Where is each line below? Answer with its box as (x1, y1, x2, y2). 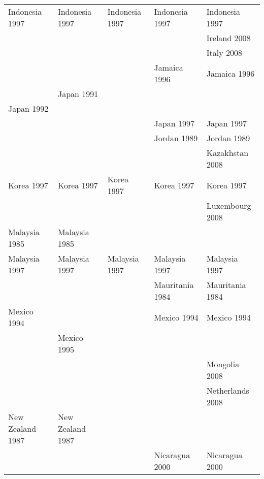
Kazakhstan (206, 147, 249, 158)
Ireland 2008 (206, 32, 251, 44)
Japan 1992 (8, 103, 49, 114)
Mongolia (206, 358, 240, 370)
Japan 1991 (57, 88, 98, 100)
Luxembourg (206, 200, 251, 211)
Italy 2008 (206, 47, 242, 58)
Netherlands (206, 385, 249, 396)
